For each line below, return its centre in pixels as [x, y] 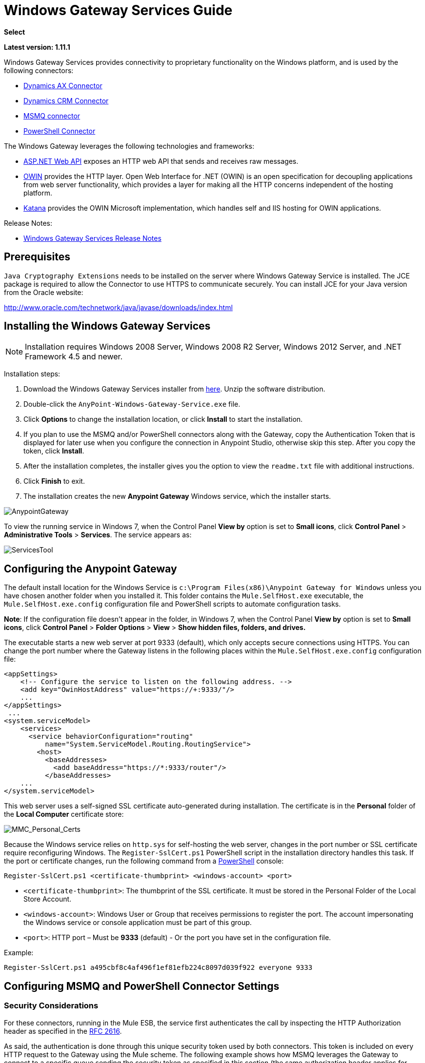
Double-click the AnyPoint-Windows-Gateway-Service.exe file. [132, 404]
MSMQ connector [52, 116]
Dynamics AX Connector [63, 85]
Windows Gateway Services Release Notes [92, 238]
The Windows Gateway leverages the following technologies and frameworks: [129, 146]
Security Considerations [51, 1006]
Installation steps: [32, 374]
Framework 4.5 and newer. [74, 357]
